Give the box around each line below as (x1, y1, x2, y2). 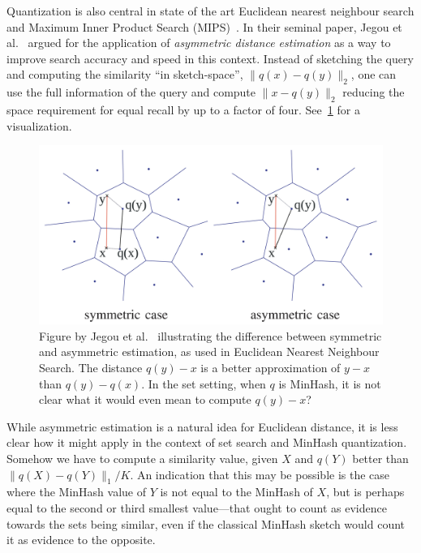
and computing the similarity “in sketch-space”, (6, 66, 243, 83)
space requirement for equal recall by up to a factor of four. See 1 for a (6, 101, 360, 118)
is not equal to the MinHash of (160, 483, 313, 500)
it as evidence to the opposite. (6, 531, 156, 548)
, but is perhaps (326, 483, 405, 500)
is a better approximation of (200, 359, 341, 376)
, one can (350, 66, 397, 83)
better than (352, 450, 409, 467)
